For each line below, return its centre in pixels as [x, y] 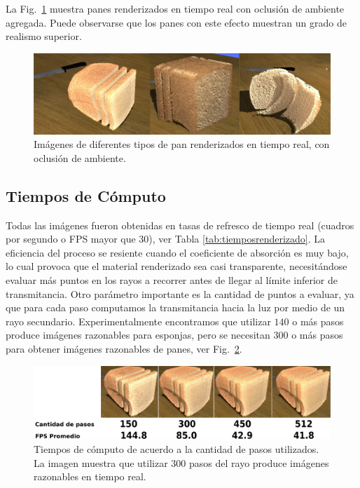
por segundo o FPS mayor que [71, 239]
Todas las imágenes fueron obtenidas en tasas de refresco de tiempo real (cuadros [180, 225]
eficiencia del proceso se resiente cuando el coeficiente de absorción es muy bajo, [177, 252]
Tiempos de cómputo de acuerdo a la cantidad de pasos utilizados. [176, 448]
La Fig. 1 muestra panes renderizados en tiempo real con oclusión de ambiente [175, 8]
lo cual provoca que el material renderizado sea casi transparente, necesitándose [176, 266]
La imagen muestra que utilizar [101, 462]
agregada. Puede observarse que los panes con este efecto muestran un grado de [176, 22]
